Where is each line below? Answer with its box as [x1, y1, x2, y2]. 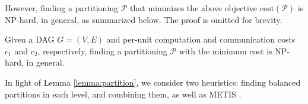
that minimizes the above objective [130, 2, 258, 14]
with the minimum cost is [179, 44, 272, 57]
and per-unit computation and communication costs [106, 33, 296, 45]
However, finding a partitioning [5, 2, 119, 14]
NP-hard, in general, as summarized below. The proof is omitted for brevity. [5, 13, 282, 25]
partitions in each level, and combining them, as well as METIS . [5, 87, 242, 100]
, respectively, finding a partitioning [37, 44, 167, 57]
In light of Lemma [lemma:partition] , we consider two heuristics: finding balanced [5, 76, 301, 88]
